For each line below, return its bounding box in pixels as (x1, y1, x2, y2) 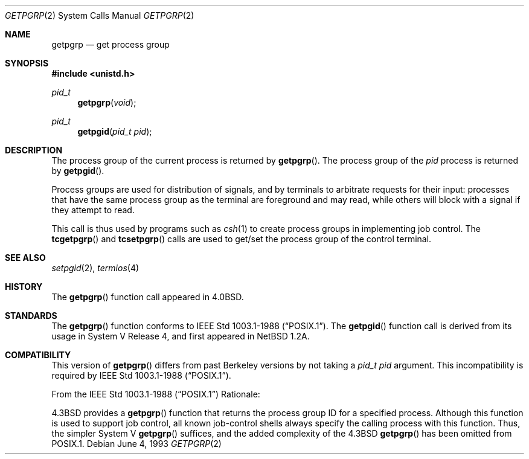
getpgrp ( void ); (77, 97, 136, 108)
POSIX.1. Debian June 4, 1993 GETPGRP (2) (51, 438, 222, 449)
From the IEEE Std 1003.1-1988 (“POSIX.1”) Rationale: (51, 389, 260, 399)
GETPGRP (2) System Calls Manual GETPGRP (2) (5, 10, 194, 21)
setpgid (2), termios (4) (51, 263, 139, 273)
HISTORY (5, 281, 43, 292)
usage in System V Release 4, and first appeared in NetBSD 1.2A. (51, 331, 310, 341)
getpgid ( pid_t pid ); (77, 126, 152, 136)
